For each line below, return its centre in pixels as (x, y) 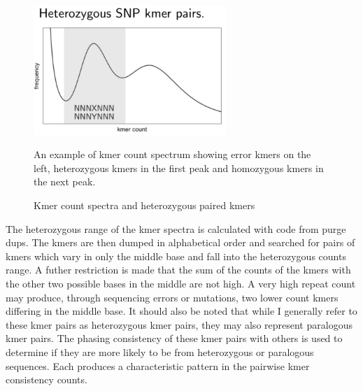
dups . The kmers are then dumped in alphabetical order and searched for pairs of (180, 242)
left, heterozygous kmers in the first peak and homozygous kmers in (179, 168)
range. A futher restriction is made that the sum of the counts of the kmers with (178, 270)
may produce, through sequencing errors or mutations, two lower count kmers (172, 297)
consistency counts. (47, 379)
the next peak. (65, 182)
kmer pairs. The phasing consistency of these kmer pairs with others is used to (174, 338)
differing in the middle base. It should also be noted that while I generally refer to (181, 311)
